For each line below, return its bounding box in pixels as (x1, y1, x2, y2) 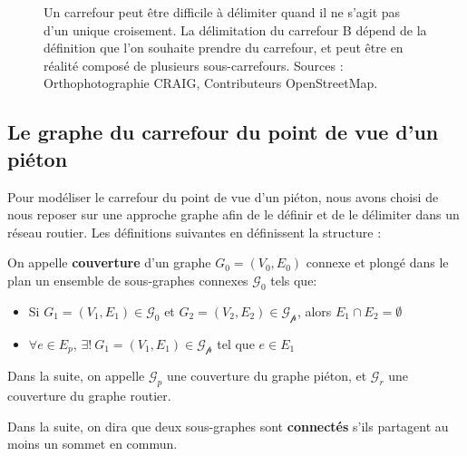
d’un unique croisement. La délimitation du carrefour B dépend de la (44, 20, 427, 39)
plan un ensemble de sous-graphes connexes (7, 270, 248, 289)
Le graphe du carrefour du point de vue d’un (7, 118, 439, 146)
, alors (297, 301, 332, 320)
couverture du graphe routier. (7, 386, 171, 405)
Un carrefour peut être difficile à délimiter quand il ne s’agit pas (44, 3, 401, 21)
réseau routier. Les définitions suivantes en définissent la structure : (7, 222, 382, 241)
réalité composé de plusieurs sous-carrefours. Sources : (44, 55, 344, 74)
